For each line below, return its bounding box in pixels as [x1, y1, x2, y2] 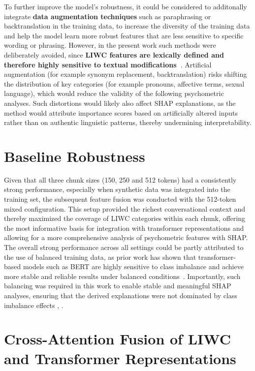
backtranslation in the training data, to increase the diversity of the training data [4, 21, 250, 31]
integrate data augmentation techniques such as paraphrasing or [4, 11, 211, 21]
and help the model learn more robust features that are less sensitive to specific [4, 30, 244, 40]
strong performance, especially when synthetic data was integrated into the [4, 184, 230, 194]
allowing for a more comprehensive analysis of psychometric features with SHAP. [4, 232, 248, 243]
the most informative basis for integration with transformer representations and [4, 222, 244, 233]
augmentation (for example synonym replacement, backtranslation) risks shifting [4, 69, 247, 79]
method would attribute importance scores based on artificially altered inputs [4, 107, 238, 118]
